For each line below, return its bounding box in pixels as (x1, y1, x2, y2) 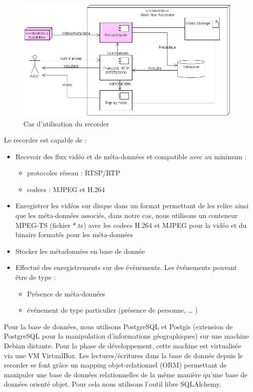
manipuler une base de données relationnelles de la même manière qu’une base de (4, 369, 248, 379)
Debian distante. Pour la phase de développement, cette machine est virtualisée (4, 341, 241, 351)
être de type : (15, 272, 56, 282)
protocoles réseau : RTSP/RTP (27, 168, 120, 178)
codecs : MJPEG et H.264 (27, 184, 105, 194)
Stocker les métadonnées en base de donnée (15, 245, 145, 256)
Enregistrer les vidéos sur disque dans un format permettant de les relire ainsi (15, 200, 249, 211)
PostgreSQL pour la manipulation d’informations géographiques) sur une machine (4, 331, 249, 341)
